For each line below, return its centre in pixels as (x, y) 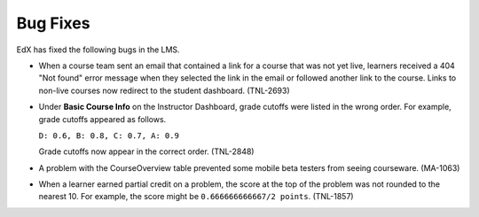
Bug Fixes (53, 23)
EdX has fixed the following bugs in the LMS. (98, 50)
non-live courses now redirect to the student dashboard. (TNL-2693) (164, 90)
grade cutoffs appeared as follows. (102, 119)
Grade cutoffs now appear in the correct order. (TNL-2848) (146, 151)
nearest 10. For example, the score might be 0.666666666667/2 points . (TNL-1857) (196, 197)
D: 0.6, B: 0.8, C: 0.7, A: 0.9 (109, 136)
